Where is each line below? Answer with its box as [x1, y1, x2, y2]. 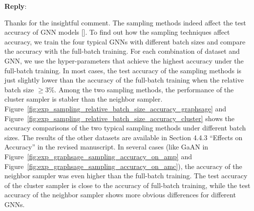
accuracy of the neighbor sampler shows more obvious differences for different [4, 190, 236, 200]
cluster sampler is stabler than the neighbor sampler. [4, 94, 163, 104]
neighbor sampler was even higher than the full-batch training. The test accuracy [4, 170, 248, 181]
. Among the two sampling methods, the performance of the [54, 84, 234, 94]
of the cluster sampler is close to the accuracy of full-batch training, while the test [4, 180, 251, 190]
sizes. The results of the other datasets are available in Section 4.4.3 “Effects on [4, 132, 243, 142]
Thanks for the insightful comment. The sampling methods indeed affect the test [4, 17, 246, 27]
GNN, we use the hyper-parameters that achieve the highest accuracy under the [4, 55, 244, 65]
